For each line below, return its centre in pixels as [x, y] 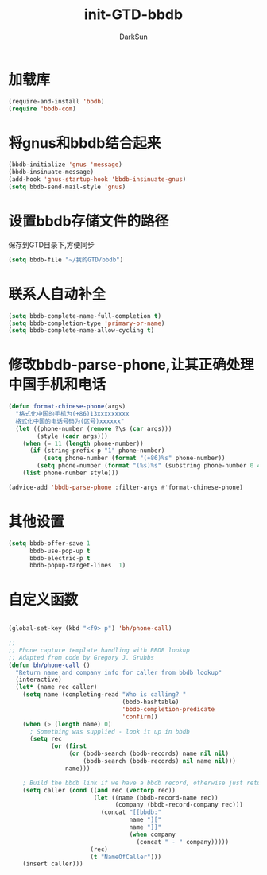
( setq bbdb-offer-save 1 [49, 543]
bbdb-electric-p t [60, 558]
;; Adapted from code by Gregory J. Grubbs [81, 657]
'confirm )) [140, 717]
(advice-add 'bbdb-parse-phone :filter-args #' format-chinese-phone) [126, 487]
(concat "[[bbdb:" [131, 812]
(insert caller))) [53, 864]
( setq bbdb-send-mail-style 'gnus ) [67, 187]
